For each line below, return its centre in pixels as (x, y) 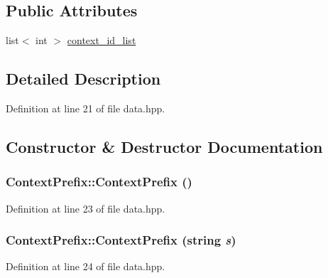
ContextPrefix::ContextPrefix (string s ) (121, 240)
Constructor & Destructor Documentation (164, 146)
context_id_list (102, 40)
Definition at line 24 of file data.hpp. (86, 266)
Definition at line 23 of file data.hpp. (86, 208)
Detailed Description (83, 79)
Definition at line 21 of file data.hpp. (86, 108)
